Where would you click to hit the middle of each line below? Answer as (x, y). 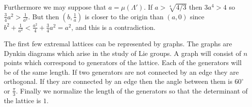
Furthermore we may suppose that (55, 7)
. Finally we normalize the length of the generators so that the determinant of (132, 90)
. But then (43, 16)
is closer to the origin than (124, 16)
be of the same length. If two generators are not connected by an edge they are (121, 72)
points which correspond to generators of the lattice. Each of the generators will (123, 62)
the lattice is (23, 100)
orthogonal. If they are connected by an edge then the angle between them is (118, 81)
